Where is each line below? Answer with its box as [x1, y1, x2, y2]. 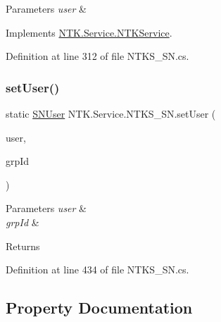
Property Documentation [6, 297, 193, 318]
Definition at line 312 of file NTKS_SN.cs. [6, 49, 189, 63]
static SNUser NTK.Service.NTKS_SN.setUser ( [6, 106, 216, 120]
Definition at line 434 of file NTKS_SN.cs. [6, 262, 189, 277]
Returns [6, 238, 40, 253]
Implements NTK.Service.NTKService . [6, 25, 172, 39]
